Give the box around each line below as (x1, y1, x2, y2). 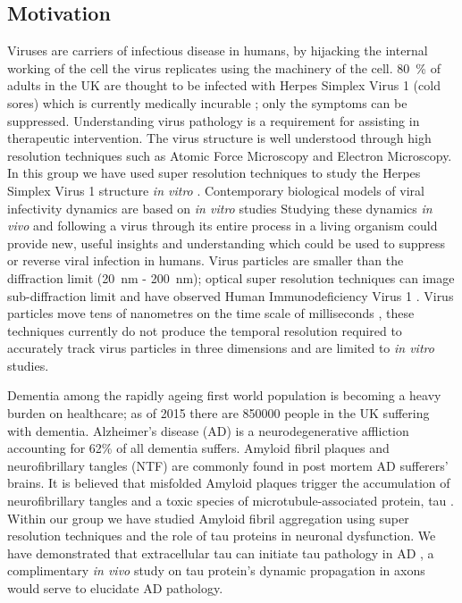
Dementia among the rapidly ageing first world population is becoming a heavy (7, 386, 441, 405)
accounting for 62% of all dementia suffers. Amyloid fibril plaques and (7, 439, 390, 457)
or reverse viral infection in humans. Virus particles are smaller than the (7, 251, 404, 270)
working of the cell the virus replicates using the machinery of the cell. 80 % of (7, 58, 441, 77)
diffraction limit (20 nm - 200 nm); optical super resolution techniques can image (7, 268, 455, 287)
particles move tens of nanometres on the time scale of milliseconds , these (7, 304, 415, 322)
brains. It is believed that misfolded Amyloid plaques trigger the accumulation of (7, 473, 450, 492)
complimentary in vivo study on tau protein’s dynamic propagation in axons (7, 561, 425, 580)
